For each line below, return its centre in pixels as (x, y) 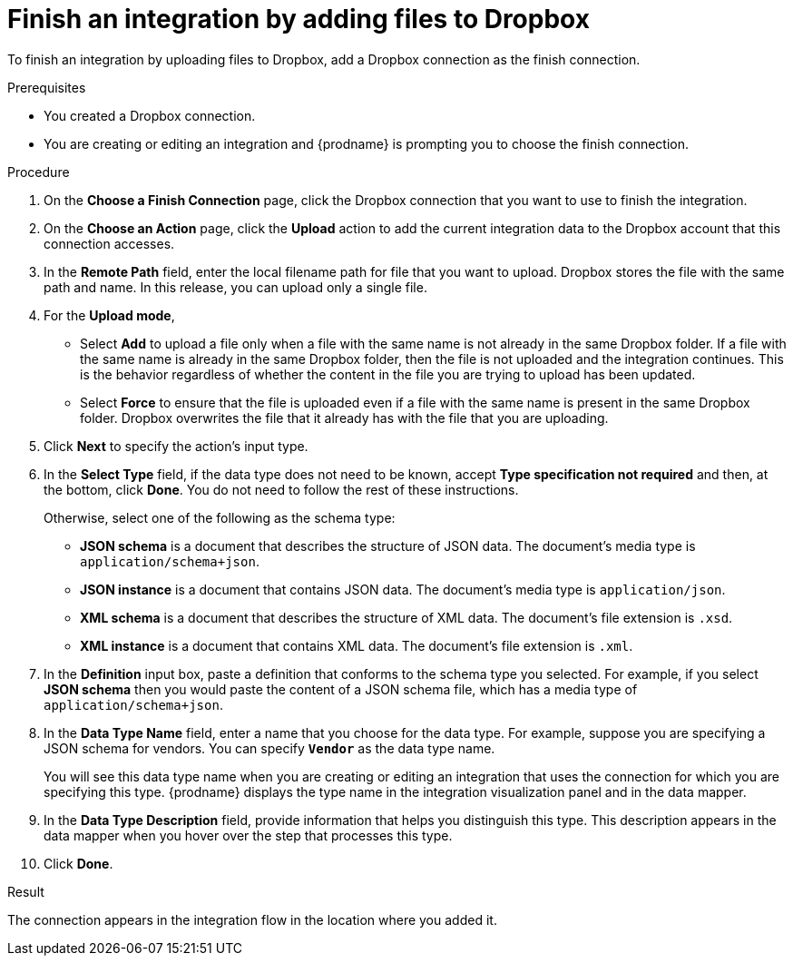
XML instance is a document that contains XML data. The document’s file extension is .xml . (357, 645)
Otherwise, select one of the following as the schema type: (220, 517)
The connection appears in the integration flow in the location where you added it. (252, 919)
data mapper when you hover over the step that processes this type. (248, 835)
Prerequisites (47, 87)
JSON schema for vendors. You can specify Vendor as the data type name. (269, 748)
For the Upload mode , (109, 315)
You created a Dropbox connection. (150, 115)
